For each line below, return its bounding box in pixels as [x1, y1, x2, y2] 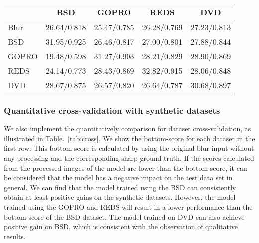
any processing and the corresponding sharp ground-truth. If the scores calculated [4, 153, 254, 163]
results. [4, 231, 26, 241]
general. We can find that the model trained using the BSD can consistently [4, 182, 236, 192]
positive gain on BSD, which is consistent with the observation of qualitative [4, 221, 238, 232]
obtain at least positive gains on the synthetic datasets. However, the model [4, 192, 236, 202]
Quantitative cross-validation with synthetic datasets [4, 104, 220, 116]
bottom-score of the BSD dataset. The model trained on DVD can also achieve [4, 211, 245, 222]
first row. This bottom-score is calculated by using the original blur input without [4, 143, 254, 153]
